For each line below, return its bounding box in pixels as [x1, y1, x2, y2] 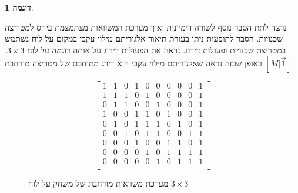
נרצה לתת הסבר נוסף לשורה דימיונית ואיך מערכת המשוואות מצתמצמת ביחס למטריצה [5, 21, 287, 33]
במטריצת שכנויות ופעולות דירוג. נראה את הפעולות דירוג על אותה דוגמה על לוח [27, 43, 286, 56]
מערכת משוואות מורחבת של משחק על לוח [28, 177, 169, 189]
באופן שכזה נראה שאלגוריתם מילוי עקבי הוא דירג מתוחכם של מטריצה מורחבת [5, 57, 262, 69]
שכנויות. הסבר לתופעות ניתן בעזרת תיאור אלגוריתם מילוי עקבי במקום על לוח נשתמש [5, 32, 283, 45]
